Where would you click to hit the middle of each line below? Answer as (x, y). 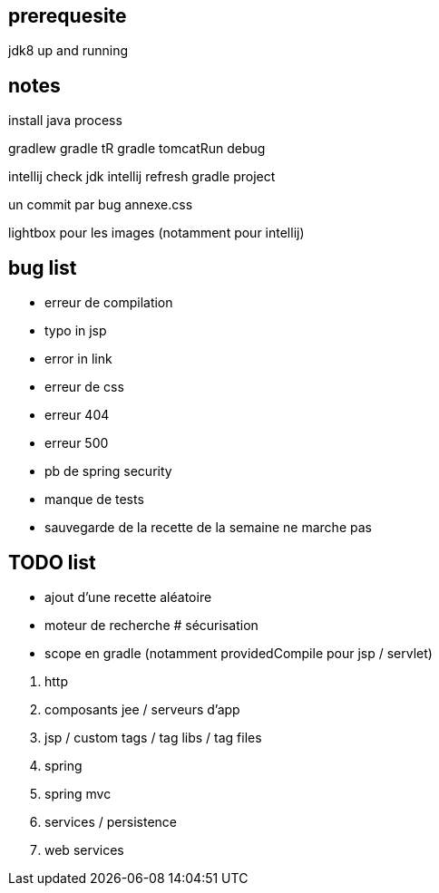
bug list (43, 267)
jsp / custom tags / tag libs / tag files (153, 737)
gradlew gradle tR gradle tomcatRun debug (137, 149)
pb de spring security (108, 471)
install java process (65, 121)
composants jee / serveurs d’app (142, 709)
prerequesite (68, 16)
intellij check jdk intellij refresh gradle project (142, 177)
